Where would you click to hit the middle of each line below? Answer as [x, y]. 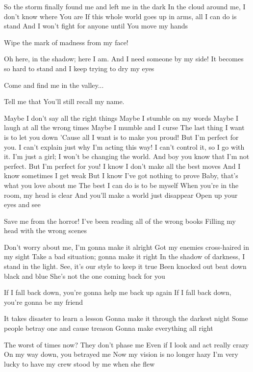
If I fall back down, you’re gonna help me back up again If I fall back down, [118, 292]
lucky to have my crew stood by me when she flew [79, 363]
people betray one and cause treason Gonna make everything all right [109, 328]
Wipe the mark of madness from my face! [66, 42]
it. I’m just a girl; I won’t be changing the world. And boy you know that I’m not [127, 156]
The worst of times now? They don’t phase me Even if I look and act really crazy [126, 344]
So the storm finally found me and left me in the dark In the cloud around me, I [125, 6]
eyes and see [22, 204]
